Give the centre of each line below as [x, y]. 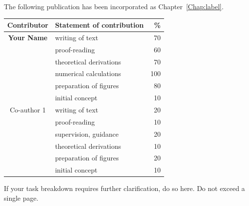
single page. [21, 198]
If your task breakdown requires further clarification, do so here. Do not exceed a [124, 188]
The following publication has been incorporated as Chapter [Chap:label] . [114, 6]
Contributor [28, 25]
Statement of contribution [99, 25]
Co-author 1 [28, 110]
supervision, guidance [87, 134]
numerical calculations [88, 73]
